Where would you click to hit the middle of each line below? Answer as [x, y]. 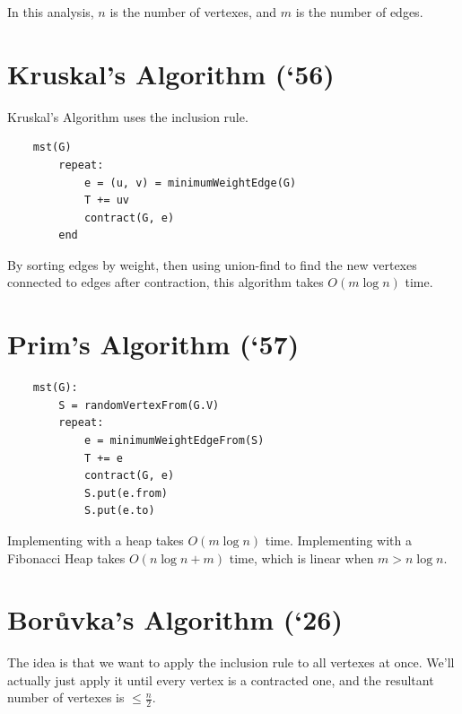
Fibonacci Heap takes [66, 557]
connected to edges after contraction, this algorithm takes [166, 282]
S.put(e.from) [126, 493]
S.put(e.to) [119, 511]
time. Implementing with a [339, 540]
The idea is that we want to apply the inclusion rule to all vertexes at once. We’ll [231, 662]
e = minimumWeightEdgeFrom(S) [174, 440]
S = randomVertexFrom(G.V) [139, 405]
